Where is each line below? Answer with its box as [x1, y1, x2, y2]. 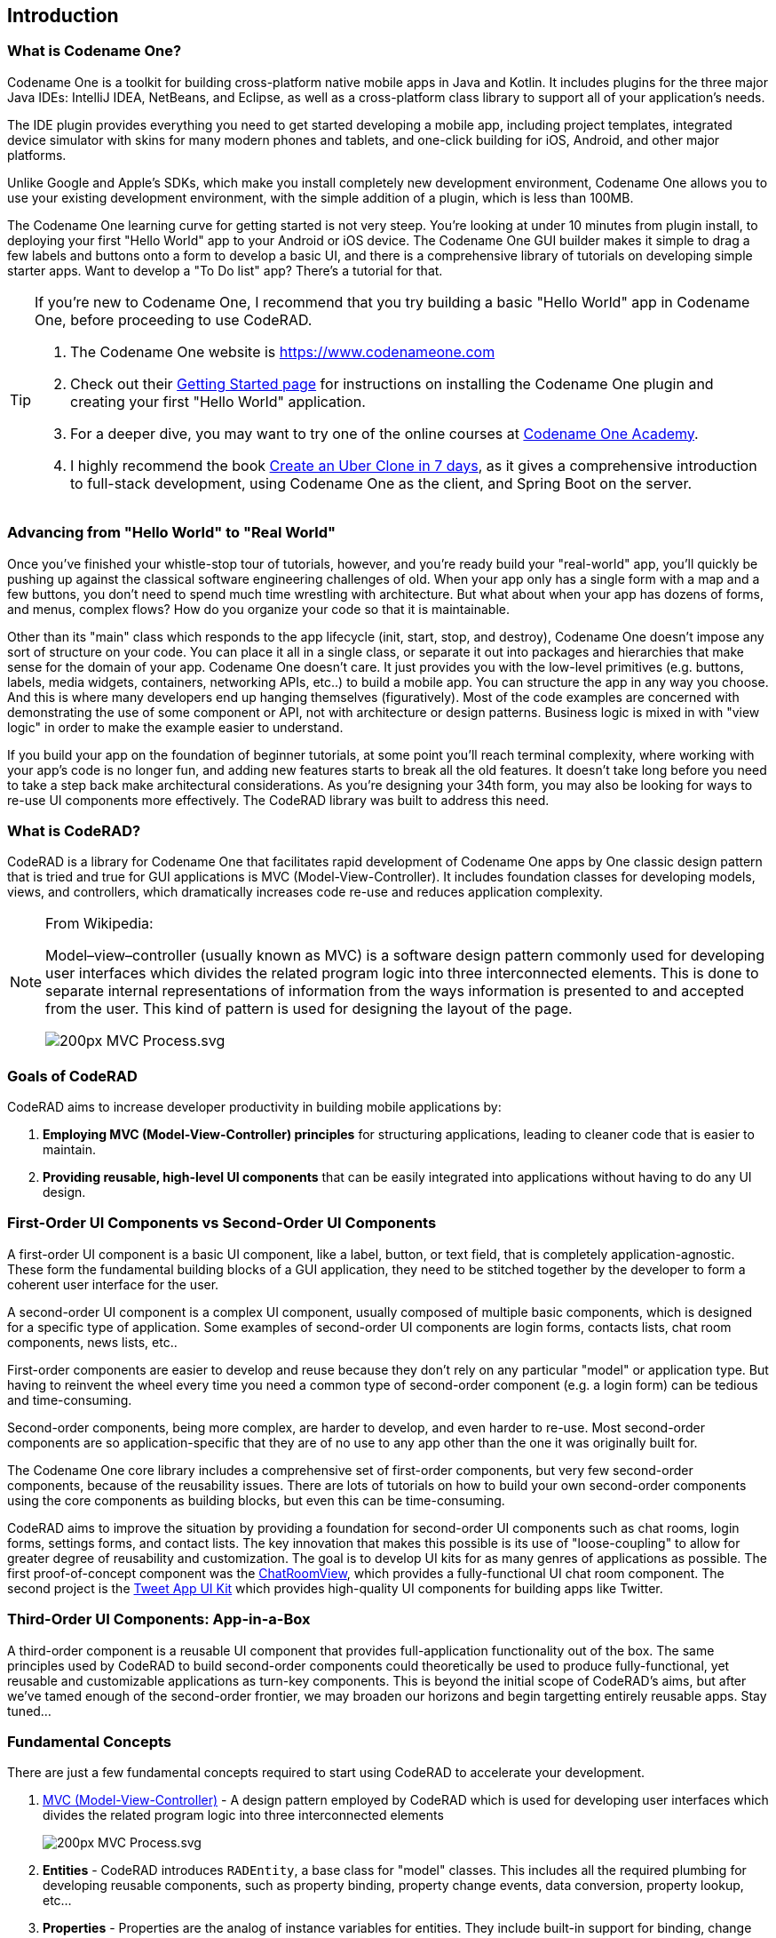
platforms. [7, 147, 67, 163]
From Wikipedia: [45, 914, 154, 933]
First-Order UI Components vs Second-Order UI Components [7, 1214, 437, 1232]
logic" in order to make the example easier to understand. [7, 719, 344, 735]
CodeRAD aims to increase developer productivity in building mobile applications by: [7, 1099, 502, 1115]
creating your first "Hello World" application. [70, 392, 366, 411]
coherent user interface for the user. [7, 1276, 219, 1292]
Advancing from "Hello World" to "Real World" [7, 523, 337, 542]
